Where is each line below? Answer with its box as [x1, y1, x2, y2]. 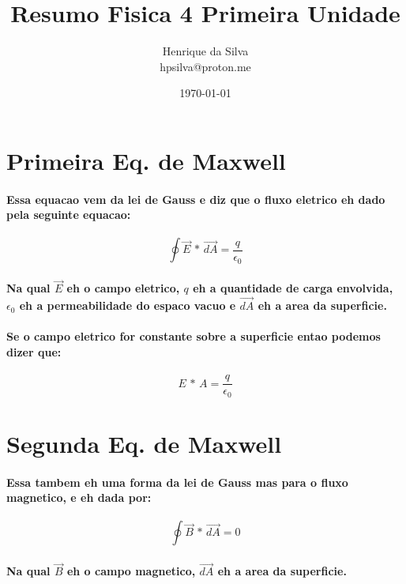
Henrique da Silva [162, 43, 249, 59]
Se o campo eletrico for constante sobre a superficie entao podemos [6, 328, 381, 345]
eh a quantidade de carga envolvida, [193, 280, 393, 296]
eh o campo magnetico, [66, 563, 196, 579]
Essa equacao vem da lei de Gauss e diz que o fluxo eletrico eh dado [6, 190, 385, 207]
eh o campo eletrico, [66, 280, 180, 296]
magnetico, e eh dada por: [6, 489, 152, 506]
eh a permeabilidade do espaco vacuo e [19, 297, 236, 314]
